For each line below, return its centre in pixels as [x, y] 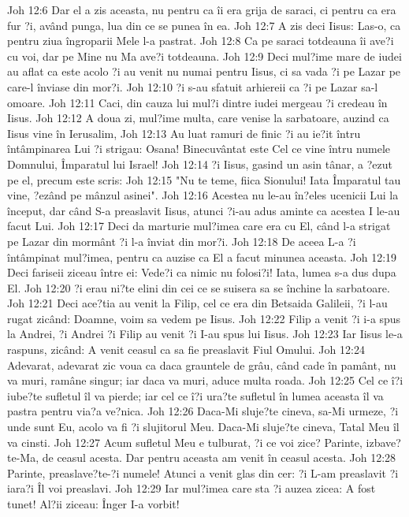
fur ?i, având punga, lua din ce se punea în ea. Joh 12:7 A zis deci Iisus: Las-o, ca [204, 25]
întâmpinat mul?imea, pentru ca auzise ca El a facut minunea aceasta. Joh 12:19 [202, 257]
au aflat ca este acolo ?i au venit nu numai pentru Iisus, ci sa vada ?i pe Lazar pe [204, 71]
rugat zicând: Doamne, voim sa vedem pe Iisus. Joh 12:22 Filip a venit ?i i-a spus [204, 318]
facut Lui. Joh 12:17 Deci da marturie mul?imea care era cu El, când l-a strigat [199, 226]
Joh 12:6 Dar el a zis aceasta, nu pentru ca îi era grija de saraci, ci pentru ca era [202, 9]
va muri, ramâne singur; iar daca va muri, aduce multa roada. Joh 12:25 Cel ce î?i [205, 380]
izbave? [383, 442]
